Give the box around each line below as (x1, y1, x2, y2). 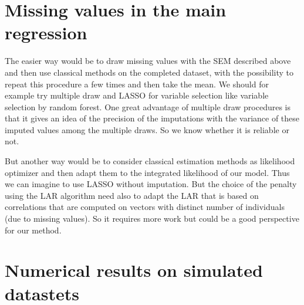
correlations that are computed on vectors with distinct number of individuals (5, 201, 285, 213)
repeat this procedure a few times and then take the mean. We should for (5, 77, 269, 90)
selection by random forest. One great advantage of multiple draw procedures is (5, 100, 291, 113)
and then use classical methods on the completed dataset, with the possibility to (5, 66, 294, 78)
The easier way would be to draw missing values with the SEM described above (5, 55, 291, 67)
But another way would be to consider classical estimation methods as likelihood (5, 155, 295, 167)
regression (5, 21, 87, 45)
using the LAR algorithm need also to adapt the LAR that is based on (5, 189, 259, 201)
